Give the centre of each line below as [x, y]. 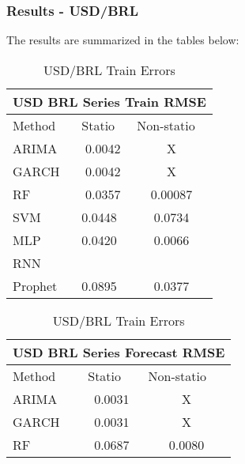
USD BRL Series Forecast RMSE [119, 352]
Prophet [35, 285]
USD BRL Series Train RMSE [109, 101]
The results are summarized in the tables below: [123, 40]
